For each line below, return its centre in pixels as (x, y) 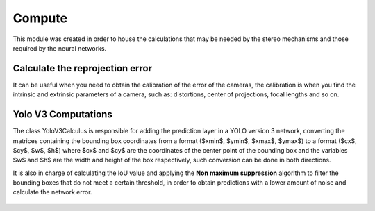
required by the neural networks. (60, 48)
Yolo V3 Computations (62, 115)
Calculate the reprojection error (83, 68)
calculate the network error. (52, 192)
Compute (40, 18)
